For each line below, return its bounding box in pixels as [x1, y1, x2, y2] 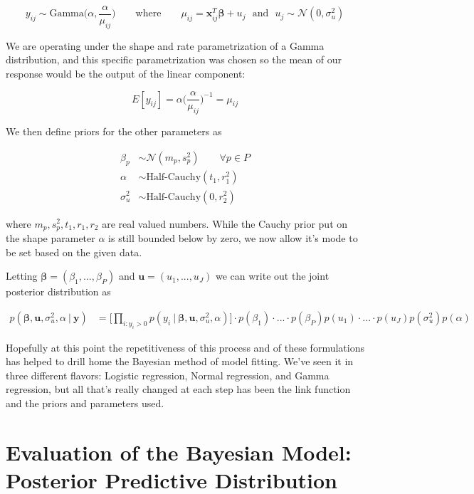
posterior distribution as [6, 284, 111, 299]
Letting [6, 268, 38, 283]
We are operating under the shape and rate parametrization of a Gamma [6, 38, 325, 53]
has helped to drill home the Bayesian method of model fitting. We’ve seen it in [6, 354, 354, 369]
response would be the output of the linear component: [6, 66, 246, 81]
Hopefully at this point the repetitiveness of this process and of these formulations [6, 340, 364, 354]
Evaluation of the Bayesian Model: [6, 437, 352, 466]
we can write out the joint [215, 268, 330, 283]
